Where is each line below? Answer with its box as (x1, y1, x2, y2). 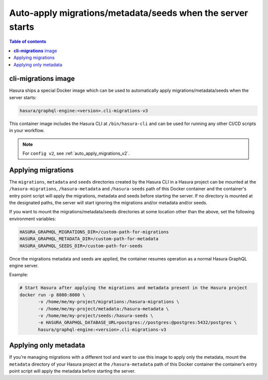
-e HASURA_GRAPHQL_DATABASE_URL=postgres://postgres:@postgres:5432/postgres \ (38, 320, 237, 325)
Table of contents (9, 39, 47, 45)
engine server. (9, 262, 39, 268)
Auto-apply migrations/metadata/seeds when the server (9, 7, 248, 18)
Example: (9, 272, 28, 278)
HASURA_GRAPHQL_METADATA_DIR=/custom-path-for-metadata (19, 236, 159, 242)
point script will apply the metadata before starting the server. (9, 368, 136, 374)
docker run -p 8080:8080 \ (19, 292, 85, 298)
